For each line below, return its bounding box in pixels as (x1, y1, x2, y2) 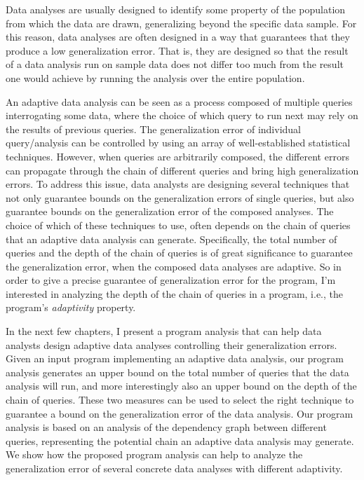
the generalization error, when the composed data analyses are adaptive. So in (6, 259, 342, 273)
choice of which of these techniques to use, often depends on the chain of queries (6, 217, 351, 232)
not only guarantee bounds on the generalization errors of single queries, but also (6, 190, 354, 205)
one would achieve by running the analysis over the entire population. (6, 70, 305, 85)
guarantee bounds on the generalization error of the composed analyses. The (6, 204, 334, 219)
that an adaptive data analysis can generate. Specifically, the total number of (6, 231, 337, 246)
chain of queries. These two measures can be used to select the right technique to (6, 392, 354, 407)
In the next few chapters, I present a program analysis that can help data (6, 324, 322, 338)
